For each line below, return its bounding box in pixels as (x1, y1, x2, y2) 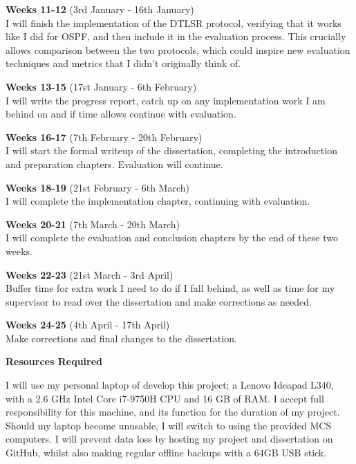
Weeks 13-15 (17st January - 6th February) (6, 79, 197, 93)
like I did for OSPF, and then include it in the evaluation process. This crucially (6, 29, 346, 44)
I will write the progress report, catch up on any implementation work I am (6, 93, 326, 107)
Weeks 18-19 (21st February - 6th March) (6, 180, 189, 194)
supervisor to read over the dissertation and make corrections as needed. (6, 294, 312, 308)
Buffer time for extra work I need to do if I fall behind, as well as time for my (6, 281, 335, 295)
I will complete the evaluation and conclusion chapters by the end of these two (6, 230, 338, 245)
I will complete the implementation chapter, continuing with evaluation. (6, 194, 310, 208)
